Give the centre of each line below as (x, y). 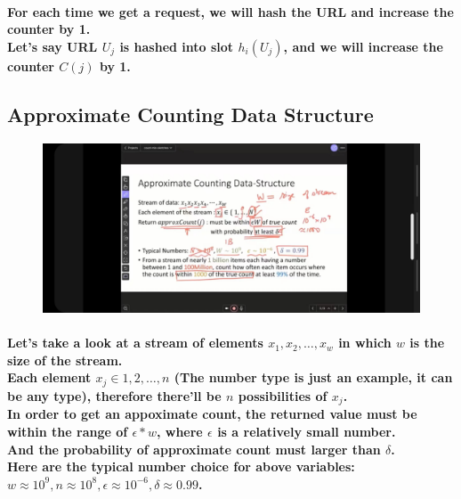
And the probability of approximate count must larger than (194, 449)
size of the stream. (65, 360)
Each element (49, 377)
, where (179, 431)
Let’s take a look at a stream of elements (135, 343)
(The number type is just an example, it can (313, 377)
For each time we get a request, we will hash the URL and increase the (230, 11)
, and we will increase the (363, 46)
